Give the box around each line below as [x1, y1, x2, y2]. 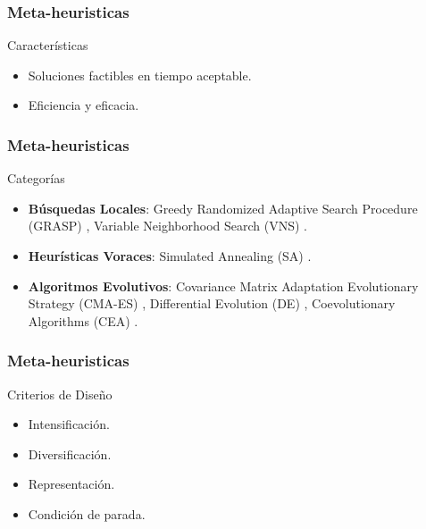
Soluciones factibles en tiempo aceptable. [28, 65, 252, 84]
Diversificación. [28, 444, 112, 463]
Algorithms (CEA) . [28, 311, 138, 330]
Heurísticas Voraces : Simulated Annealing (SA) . [28, 247, 312, 264]
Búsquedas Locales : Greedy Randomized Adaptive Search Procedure [28, 198, 418, 217]
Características [7, 36, 88, 55]
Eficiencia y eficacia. [28, 96, 139, 114]
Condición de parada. [28, 504, 146, 523]
